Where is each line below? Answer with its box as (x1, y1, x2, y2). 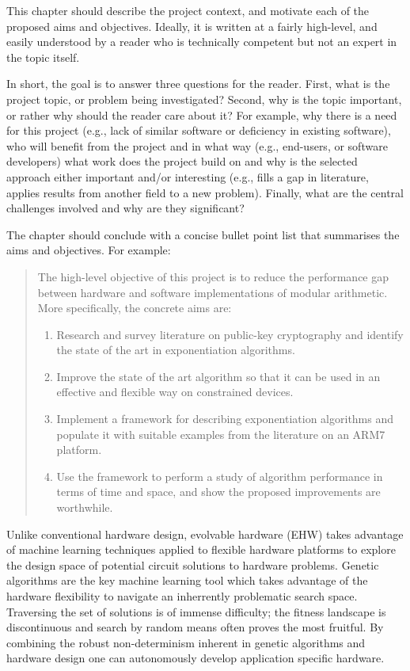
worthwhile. (56, 499, 113, 516)
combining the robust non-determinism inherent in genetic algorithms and (6, 634, 366, 650)
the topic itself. (6, 48, 80, 65)
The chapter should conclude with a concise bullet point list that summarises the (6, 226, 400, 242)
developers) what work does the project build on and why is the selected (6, 153, 358, 170)
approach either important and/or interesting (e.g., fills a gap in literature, (6, 168, 369, 185)
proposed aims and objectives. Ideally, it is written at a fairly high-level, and (6, 17, 378, 34)
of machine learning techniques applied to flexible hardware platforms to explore (6, 541, 396, 558)
